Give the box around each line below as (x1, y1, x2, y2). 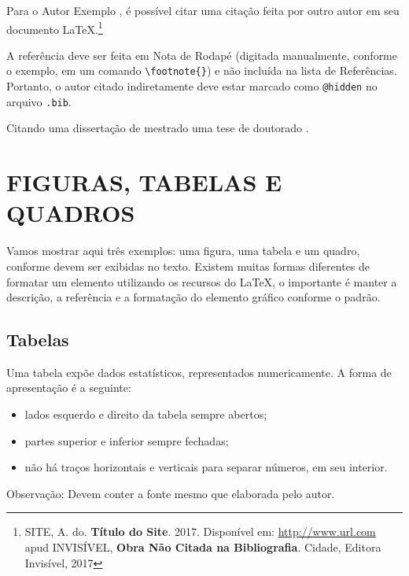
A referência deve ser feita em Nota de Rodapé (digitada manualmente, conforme (6, 46, 397, 63)
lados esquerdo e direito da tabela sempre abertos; (24, 406, 267, 423)
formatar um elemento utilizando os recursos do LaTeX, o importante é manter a (6, 273, 397, 290)
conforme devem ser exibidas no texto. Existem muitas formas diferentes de (6, 257, 370, 274)
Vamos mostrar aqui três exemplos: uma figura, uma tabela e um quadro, (6, 242, 360, 259)
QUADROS (6, 197, 135, 229)
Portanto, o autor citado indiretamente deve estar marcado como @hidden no (6, 78, 378, 94)
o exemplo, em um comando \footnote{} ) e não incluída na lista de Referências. (6, 62, 397, 79)
